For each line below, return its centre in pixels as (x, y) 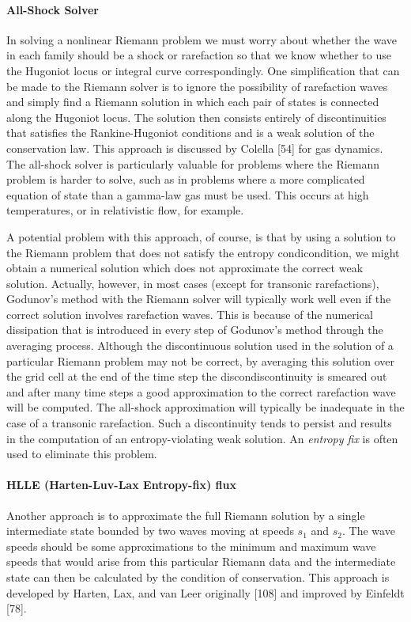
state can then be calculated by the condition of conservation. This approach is (198, 577)
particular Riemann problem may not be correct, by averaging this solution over (201, 360)
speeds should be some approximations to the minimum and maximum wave (191, 546)
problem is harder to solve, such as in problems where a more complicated (186, 179)
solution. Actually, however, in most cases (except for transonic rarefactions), (193, 283)
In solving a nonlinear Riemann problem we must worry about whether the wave (202, 39)
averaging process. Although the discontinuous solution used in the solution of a (200, 345)
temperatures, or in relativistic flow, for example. (125, 210)
